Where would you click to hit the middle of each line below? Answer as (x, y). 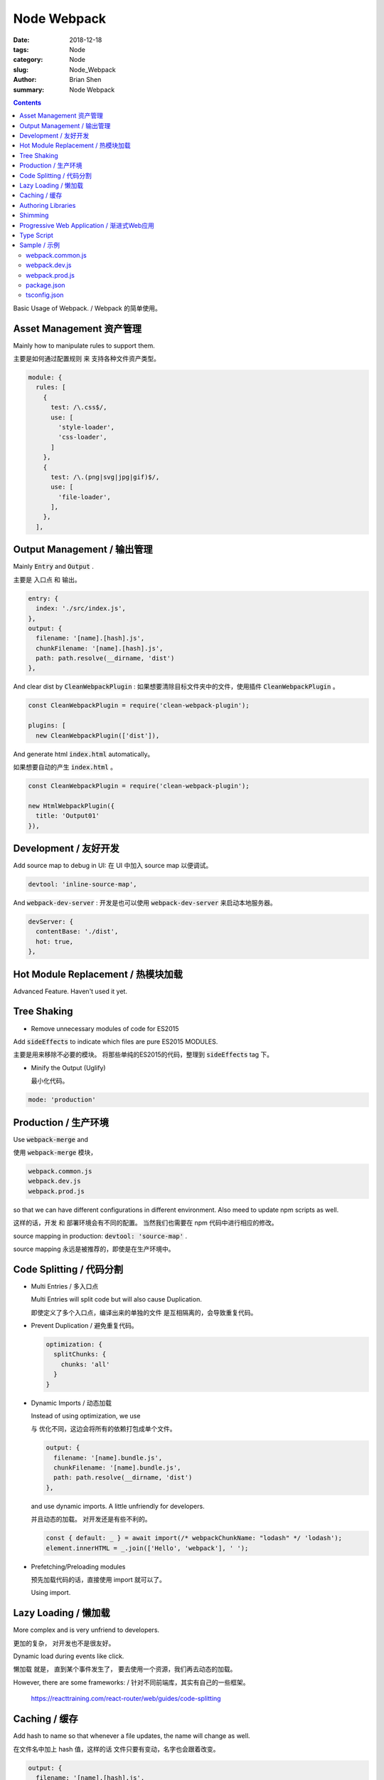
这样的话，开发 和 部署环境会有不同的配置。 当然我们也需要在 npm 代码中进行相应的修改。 (145, 1223)
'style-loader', (86, 427)
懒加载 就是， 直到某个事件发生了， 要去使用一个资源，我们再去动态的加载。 (125, 1669)
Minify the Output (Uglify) (68, 1067)
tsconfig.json (45, 295)
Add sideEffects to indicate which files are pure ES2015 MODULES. (116, 1041)
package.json (46, 285)
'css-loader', (82, 437)
